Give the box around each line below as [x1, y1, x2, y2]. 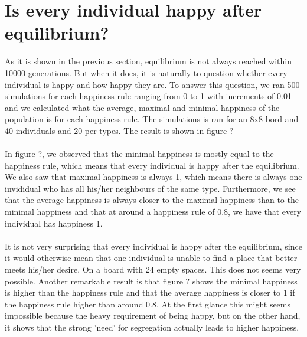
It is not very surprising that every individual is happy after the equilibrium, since [5, 240, 302, 252]
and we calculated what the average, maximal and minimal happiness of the [5, 101, 280, 113]
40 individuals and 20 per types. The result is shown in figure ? [5, 124, 234, 136]
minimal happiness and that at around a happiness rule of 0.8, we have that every [5, 205, 302, 218]
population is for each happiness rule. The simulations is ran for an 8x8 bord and [5, 113, 299, 125]
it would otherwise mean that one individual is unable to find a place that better [5, 251, 298, 264]
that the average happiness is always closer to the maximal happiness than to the [5, 194, 299, 206]
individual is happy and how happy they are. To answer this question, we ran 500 [5, 78, 300, 90]
